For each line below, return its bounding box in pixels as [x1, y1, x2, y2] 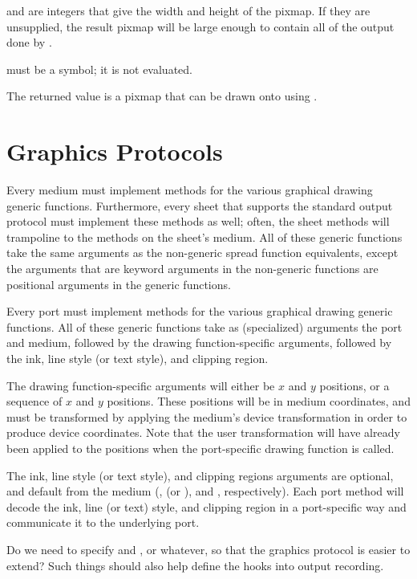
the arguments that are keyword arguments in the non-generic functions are [6, 260, 379, 277]
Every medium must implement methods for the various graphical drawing [6, 181, 373, 198]
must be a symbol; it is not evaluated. [6, 60, 192, 77]
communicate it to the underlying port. [6, 514, 200, 531]
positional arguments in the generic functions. [6, 275, 231, 292]
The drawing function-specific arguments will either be [6, 377, 275, 393]
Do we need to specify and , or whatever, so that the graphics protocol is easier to [6, 540, 411, 557]
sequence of [6, 393, 63, 410]
